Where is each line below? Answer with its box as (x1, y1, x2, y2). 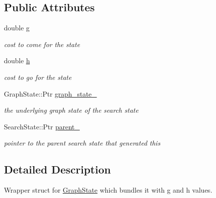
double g (4, 23, 30, 33)
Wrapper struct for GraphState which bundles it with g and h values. (4, 185, 213, 195)
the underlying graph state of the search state (4, 105, 139, 115)
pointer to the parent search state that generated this (4, 138, 161, 148)
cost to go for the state (4, 72, 72, 82)
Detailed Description (4, 162, 111, 177)
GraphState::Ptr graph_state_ (4, 88, 97, 99)
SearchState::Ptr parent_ (4, 121, 80, 131)
